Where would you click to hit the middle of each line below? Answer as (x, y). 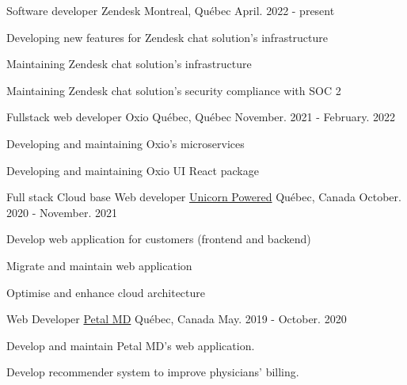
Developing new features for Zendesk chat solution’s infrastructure (167, 37)
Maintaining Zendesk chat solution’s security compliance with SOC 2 (174, 90)
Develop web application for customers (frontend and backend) (159, 239)
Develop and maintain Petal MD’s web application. (131, 345)
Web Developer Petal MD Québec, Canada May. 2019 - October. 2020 (177, 319)
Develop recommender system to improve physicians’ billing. (153, 372)
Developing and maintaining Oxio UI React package (133, 170)
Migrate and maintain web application (99, 265)
